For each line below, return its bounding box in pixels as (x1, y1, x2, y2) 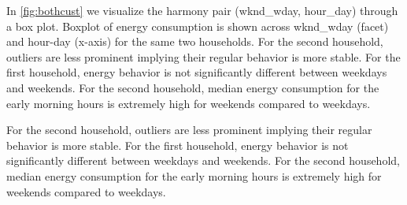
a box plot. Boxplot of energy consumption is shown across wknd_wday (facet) (6, 17, 389, 34)
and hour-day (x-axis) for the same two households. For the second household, (6, 33, 383, 50)
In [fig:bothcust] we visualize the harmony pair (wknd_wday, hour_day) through (6, 2, 398, 18)
